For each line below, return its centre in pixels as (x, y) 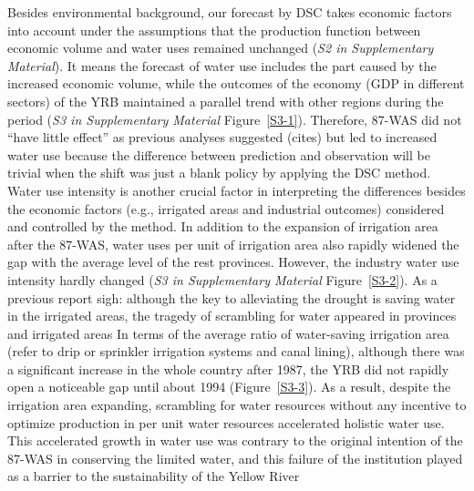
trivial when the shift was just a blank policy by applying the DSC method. (219, 173)
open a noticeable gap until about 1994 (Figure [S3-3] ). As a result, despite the (229, 387)
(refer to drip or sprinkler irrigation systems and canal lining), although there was (236, 351)
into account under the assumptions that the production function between (214, 30)
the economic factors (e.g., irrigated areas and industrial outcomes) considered (226, 208)
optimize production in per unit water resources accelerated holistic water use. (226, 422)
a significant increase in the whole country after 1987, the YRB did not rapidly (228, 368)
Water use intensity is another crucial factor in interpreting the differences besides (237, 190)
